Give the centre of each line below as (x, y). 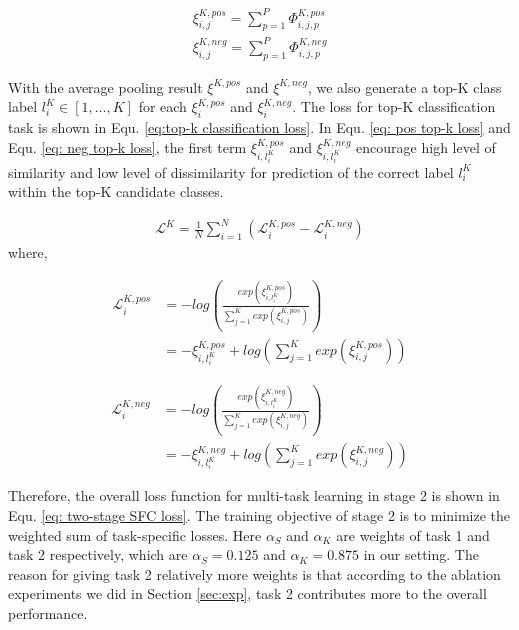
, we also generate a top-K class (404, 86)
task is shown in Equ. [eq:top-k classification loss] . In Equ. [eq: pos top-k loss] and (259, 127)
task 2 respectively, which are (98, 554)
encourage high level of (426, 146)
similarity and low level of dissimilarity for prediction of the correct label (231, 171)
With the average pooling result (105, 86)
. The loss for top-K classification (394, 106)
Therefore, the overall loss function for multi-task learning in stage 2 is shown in (254, 495)
